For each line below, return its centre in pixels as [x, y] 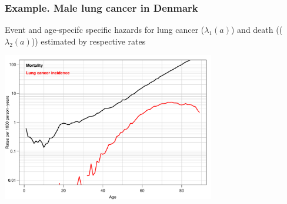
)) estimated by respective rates [89, 41]
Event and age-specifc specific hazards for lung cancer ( [105, 30]
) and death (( [257, 30]
